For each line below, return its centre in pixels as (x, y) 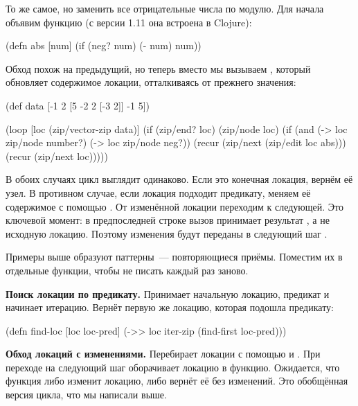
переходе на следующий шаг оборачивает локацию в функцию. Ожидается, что (173, 367)
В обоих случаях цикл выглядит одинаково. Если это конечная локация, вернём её (179, 179)
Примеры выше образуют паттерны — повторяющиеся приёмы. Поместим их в (174, 257)
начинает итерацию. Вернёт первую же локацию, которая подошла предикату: (170, 307)
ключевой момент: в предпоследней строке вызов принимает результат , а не (168, 220)
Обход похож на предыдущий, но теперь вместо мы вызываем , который (158, 68)
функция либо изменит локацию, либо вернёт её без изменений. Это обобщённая (177, 381)
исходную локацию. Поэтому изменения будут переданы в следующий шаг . (167, 233)
